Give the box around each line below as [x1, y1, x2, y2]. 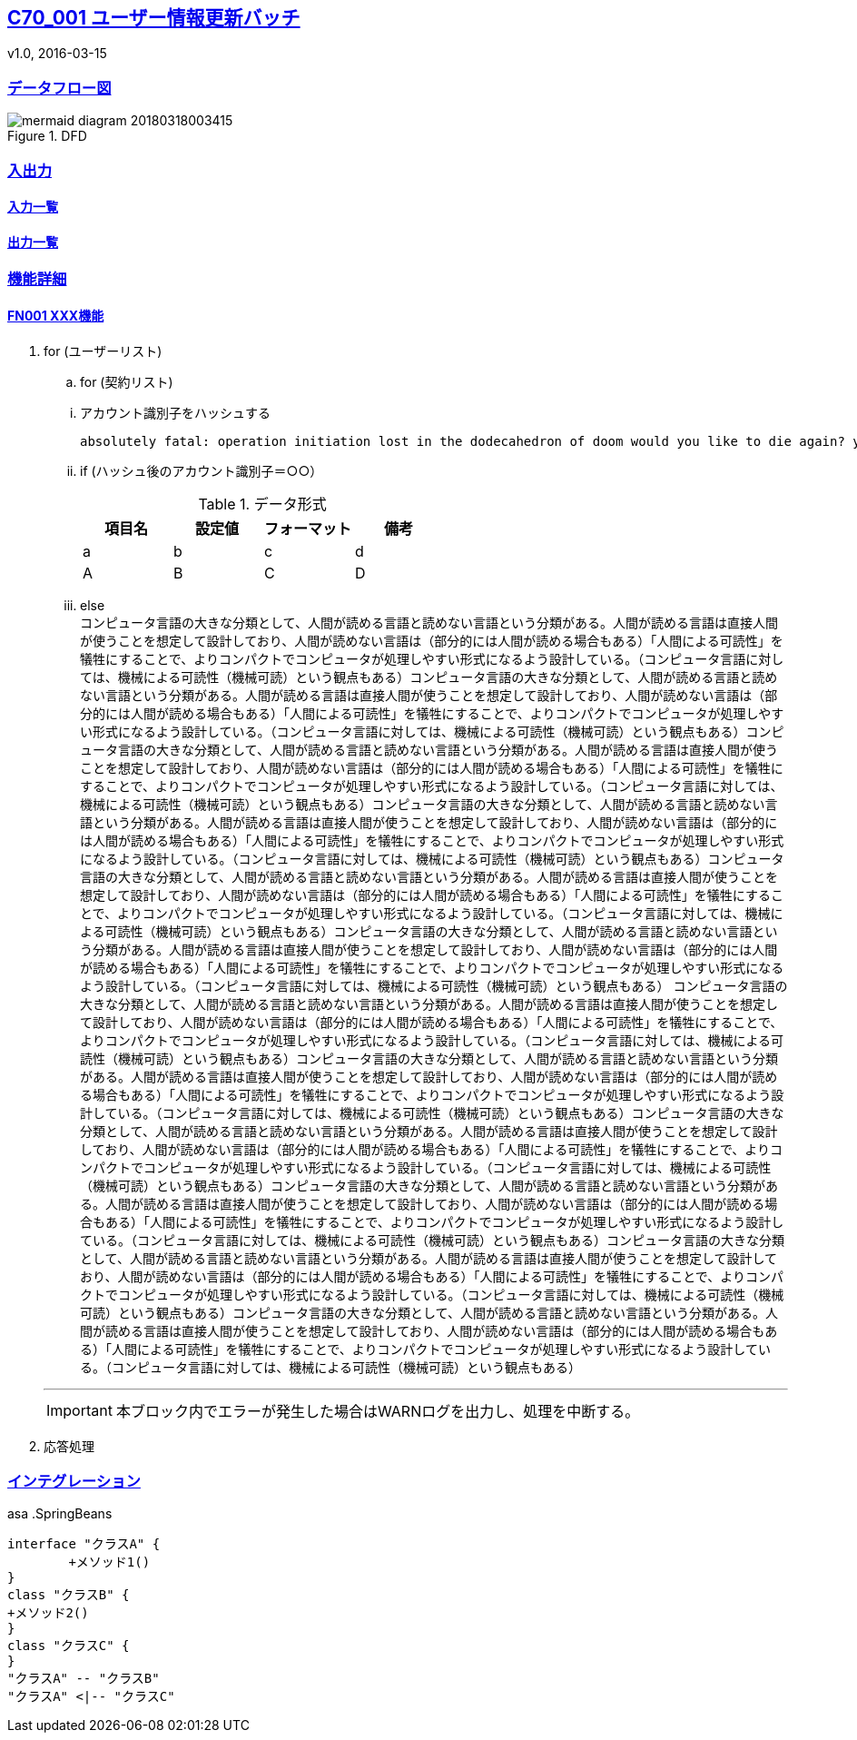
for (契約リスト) [80, 373, 173, 390]
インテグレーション [7, 1471, 141, 1490]
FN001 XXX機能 [7, 307, 104, 323]
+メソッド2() [7, 1606, 89, 1621]
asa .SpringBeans [7, 1506, 113, 1522]
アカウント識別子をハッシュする [80, 404, 271, 420]
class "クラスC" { [7, 1638, 130, 1654]
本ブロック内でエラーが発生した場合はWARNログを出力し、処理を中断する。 [115, 1401, 640, 1420]
